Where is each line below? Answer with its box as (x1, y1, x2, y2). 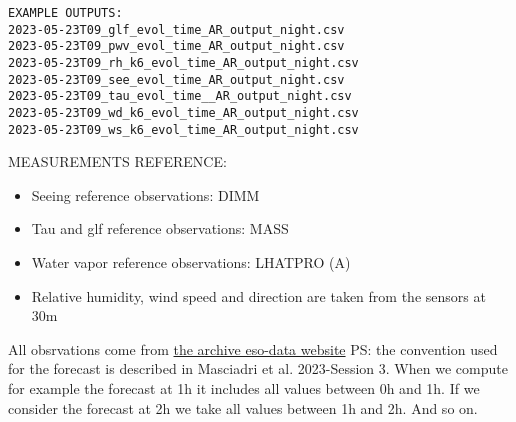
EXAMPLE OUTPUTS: (8, 6, 123, 20)
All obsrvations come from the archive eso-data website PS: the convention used (8, 338, 498, 359)
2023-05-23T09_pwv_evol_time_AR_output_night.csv (8, 39, 345, 54)
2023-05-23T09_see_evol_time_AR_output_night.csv (8, 72, 345, 87)
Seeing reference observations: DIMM (31, 184, 260, 205)
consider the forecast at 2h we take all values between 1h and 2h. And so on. (8, 397, 478, 418)
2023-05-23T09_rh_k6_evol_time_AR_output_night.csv (8, 55, 359, 70)
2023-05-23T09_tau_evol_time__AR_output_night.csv (8, 89, 352, 104)
